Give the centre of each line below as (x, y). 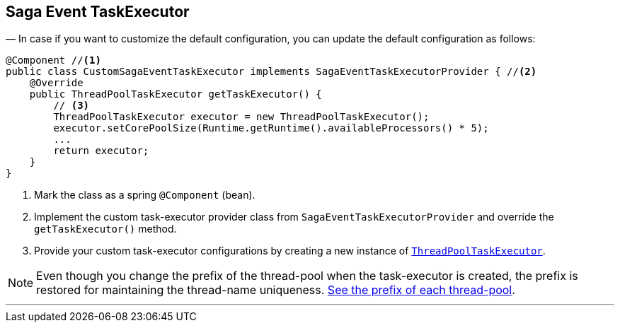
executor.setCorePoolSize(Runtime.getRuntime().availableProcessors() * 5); (271, 128)
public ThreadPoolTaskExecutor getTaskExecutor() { (176, 94)
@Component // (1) (53, 60)
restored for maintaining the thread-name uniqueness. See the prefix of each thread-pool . (276, 290)
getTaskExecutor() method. (105, 229)
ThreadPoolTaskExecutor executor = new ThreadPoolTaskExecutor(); (241, 117)
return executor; (101, 151)
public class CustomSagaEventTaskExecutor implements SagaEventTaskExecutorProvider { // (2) (271, 72)
